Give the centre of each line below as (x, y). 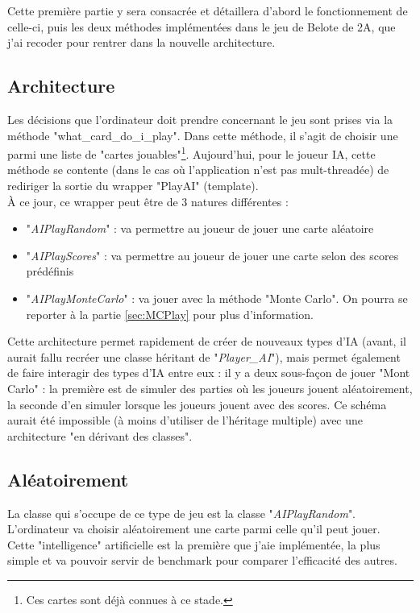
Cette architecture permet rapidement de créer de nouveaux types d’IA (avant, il (207, 341)
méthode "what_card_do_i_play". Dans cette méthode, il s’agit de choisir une (203, 135)
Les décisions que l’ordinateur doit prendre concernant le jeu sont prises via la (200, 119)
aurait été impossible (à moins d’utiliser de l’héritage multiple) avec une (185, 420)
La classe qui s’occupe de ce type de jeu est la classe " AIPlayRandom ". (182, 513)
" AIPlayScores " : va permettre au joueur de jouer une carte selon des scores (212, 255)
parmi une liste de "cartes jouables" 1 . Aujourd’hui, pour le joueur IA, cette (191, 153)
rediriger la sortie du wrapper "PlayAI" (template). (133, 186)
